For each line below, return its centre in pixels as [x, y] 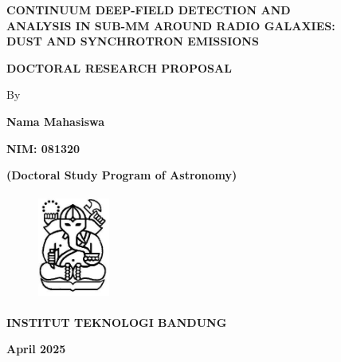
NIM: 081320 [43, 148]
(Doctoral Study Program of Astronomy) [122, 175]
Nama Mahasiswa [56, 121]
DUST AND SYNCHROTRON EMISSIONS [133, 41]
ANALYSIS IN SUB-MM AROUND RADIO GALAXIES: [171, 25]
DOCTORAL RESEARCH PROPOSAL [119, 67]
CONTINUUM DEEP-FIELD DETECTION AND [149, 10]
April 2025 [36, 349]
